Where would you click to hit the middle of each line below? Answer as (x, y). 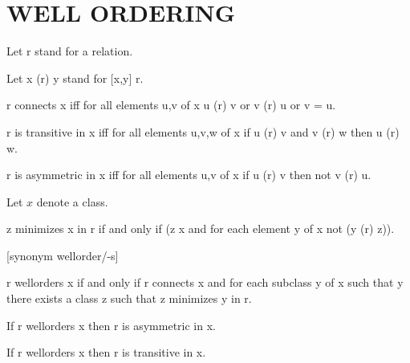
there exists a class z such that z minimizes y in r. (129, 298)
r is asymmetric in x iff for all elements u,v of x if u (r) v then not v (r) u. (189, 175)
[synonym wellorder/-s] (63, 255)
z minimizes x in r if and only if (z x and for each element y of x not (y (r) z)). (201, 228)
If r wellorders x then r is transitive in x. (106, 352)
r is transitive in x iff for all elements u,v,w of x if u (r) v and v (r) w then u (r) (203, 131)
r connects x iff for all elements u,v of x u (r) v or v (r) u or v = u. (171, 105)
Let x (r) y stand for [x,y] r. (75, 77)
